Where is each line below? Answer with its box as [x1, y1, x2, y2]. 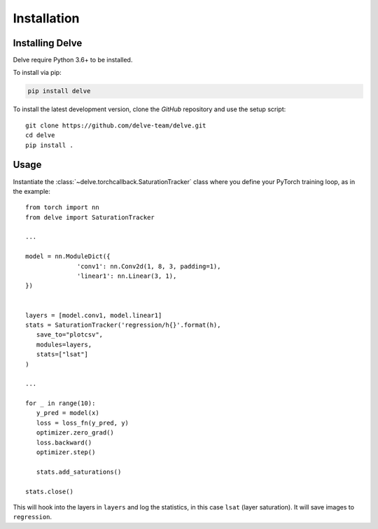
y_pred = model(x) [36, 409, 99, 417]
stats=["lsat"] [36, 351, 89, 358]
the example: [13, 187, 50, 195]
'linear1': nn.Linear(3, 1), [77, 272, 177, 280]
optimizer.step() [36, 449, 96, 456]
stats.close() [25, 487, 73, 495]
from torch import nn [25, 204, 99, 211]
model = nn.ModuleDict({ [25, 253, 111, 260]
